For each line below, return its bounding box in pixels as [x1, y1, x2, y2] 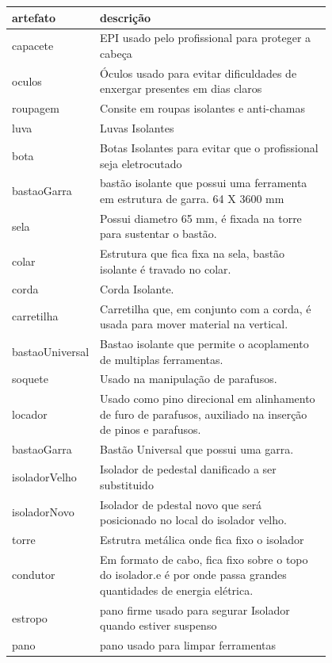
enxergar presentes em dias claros [100, 80, 262, 97]
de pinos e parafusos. [100, 421, 201, 438]
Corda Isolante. [100, 280, 174, 297]
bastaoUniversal [12, 343, 90, 359]
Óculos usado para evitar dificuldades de [100, 64, 297, 81]
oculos [12, 72, 42, 89]
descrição [100, 9, 151, 25]
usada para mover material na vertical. [100, 316, 288, 332]
